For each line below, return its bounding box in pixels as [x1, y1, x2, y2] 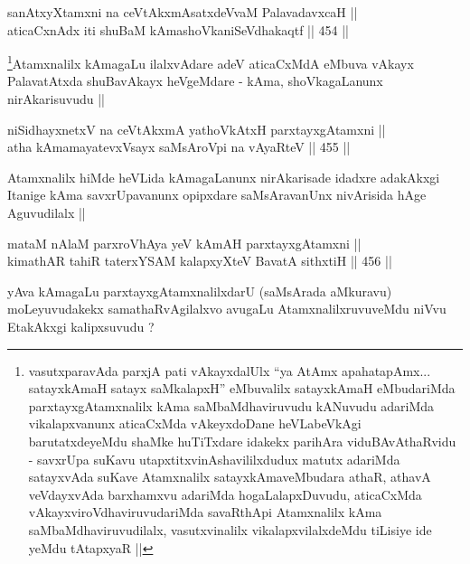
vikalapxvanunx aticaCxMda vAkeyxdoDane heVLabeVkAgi [28, 414, 362, 433]
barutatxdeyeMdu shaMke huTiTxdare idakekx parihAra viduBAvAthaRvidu [28, 431, 456, 450]
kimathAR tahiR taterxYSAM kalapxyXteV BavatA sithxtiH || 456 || [7, 251, 392, 270]
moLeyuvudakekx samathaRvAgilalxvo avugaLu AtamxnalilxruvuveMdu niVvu [7, 299, 446, 318]
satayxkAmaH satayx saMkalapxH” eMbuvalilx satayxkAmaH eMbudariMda [28, 379, 456, 398]
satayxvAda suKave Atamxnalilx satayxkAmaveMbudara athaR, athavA [28, 467, 431, 486]
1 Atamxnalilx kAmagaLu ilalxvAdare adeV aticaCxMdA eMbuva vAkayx [7, 52, 414, 72]
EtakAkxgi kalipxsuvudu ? [7, 316, 155, 335]
